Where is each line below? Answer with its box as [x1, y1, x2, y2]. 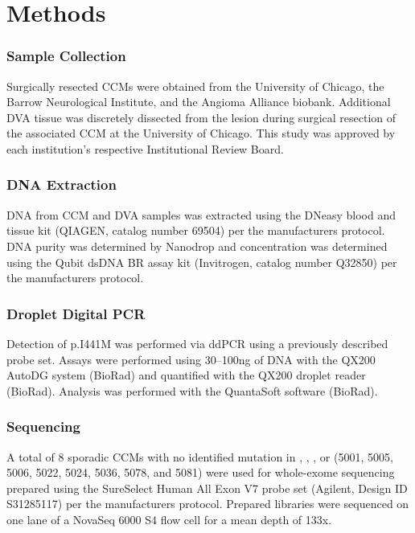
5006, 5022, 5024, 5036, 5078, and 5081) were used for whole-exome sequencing [6, 464, 395, 481]
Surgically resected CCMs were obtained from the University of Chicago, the [6, 77, 384, 94]
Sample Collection [6, 46, 126, 66]
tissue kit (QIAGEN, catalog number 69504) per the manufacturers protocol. [6, 222, 385, 239]
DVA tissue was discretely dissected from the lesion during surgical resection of [6, 109, 397, 125]
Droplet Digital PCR [6, 303, 146, 323]
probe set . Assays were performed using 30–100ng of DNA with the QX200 [6, 351, 376, 367]
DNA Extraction [6, 174, 117, 195]
